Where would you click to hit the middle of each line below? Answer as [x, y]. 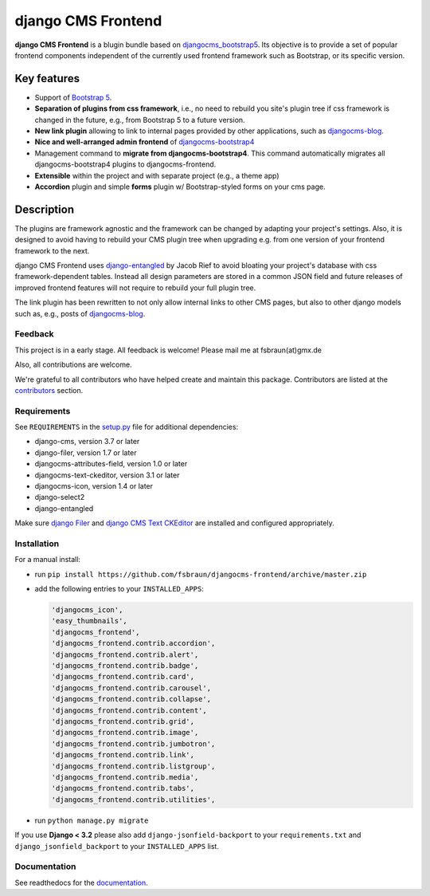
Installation [37, 544]
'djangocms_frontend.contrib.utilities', [133, 800]
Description [45, 209]
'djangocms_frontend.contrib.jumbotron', [133, 744]
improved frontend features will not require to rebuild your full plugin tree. [135, 288]
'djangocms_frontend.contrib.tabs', [123, 788]
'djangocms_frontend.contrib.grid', [123, 721]
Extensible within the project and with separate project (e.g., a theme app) [157, 175]
